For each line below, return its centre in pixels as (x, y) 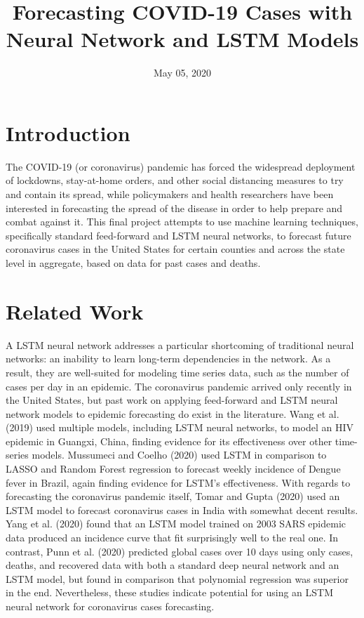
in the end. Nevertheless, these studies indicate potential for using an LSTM (170, 592)
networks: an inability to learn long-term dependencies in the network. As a (168, 359)
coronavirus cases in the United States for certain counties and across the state (175, 249)
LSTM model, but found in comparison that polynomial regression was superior (177, 578)
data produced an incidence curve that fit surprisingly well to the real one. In (172, 538)
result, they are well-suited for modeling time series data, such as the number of (177, 372)
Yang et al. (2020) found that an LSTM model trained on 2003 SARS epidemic (176, 524)
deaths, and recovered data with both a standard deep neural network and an (173, 565)
